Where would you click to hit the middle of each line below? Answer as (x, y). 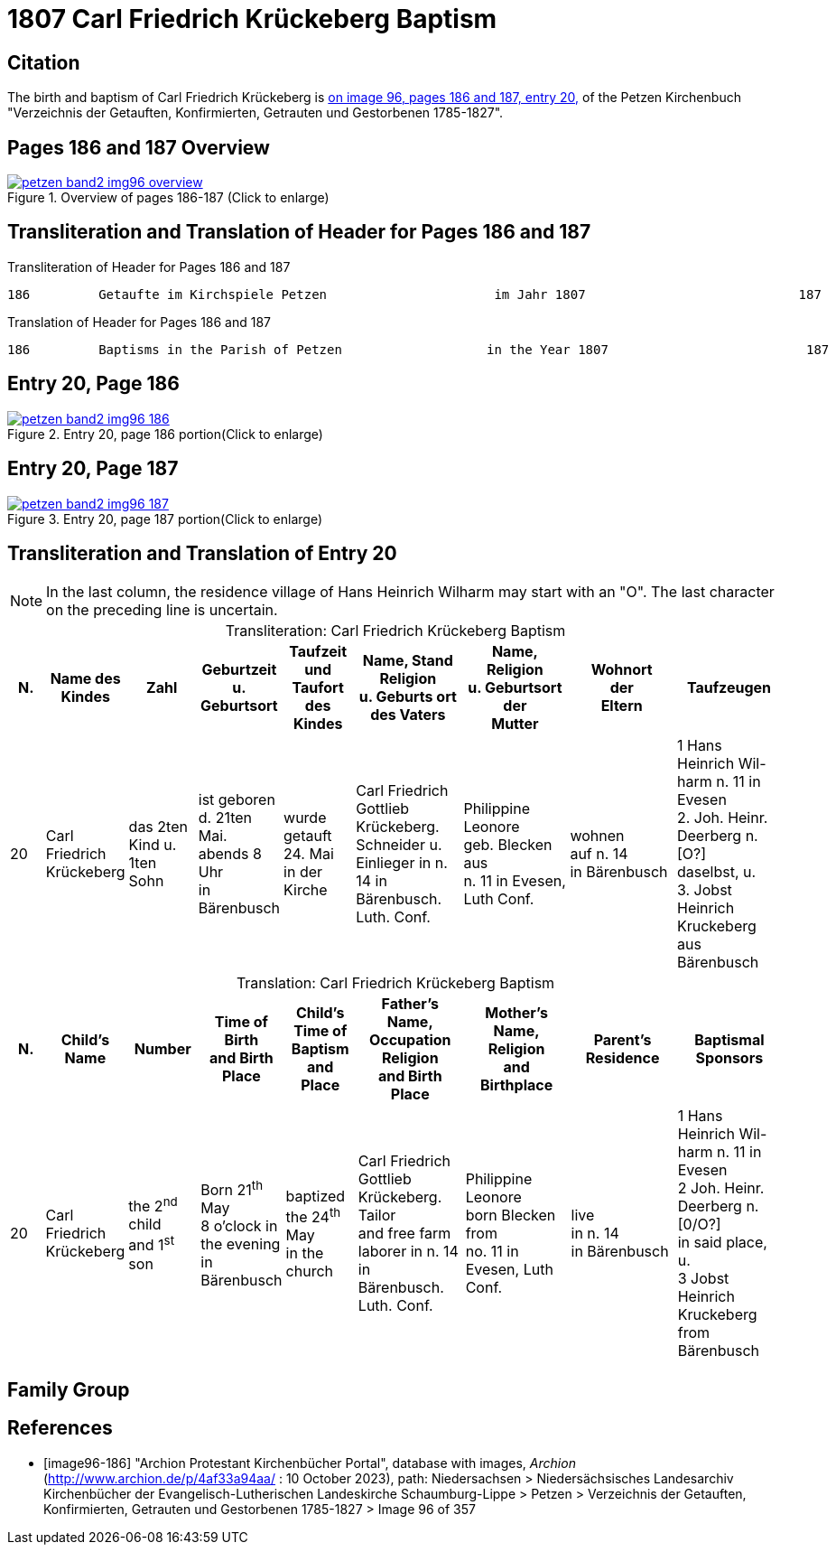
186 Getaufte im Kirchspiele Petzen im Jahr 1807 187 (414, 294)
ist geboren (237, 800)
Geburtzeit (239, 670)
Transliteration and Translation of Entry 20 (202, 553)
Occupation (410, 1040)
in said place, (722, 1243)
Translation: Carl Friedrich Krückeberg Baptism (395, 983)
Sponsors (729, 1058)
